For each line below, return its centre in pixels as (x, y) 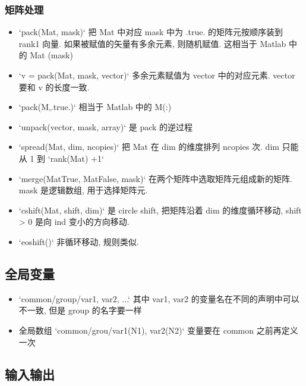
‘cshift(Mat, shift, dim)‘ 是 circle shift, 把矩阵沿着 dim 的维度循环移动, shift (160, 210)
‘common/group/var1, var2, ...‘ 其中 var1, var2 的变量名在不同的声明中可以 (159, 298)
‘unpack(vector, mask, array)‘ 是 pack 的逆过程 (106, 126)
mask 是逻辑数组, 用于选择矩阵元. (83, 190)
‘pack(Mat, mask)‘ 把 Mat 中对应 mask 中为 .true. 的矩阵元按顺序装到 (151, 32)
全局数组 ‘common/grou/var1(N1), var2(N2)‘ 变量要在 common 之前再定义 (158, 330)
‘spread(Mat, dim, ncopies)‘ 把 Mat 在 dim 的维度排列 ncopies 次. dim (149, 147)
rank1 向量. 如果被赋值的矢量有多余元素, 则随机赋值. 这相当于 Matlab (152, 43)
